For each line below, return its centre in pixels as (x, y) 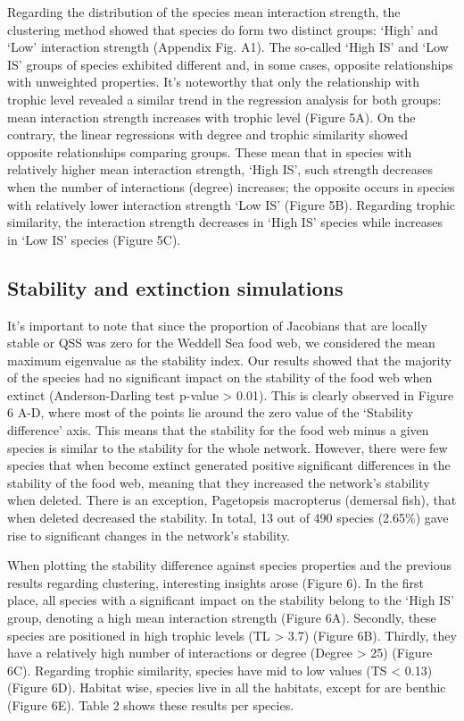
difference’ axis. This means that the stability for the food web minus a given (218, 430)
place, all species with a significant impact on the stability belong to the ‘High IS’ (231, 600)
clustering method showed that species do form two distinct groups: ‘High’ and (223, 29)
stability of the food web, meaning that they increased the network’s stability (219, 482)
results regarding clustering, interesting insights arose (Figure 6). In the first (216, 582)
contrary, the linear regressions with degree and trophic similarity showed (208, 134)
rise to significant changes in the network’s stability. (149, 535)
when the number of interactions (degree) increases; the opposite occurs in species (231, 186)
